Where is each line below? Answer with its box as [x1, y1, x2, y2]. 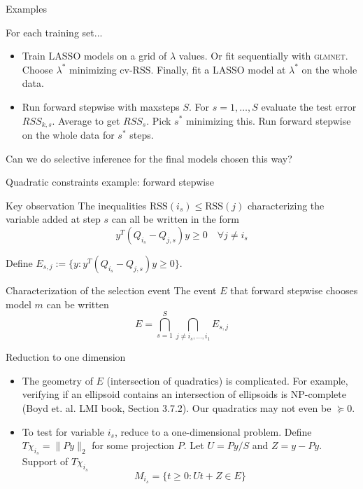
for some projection [92, 438, 175, 453]
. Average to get [52, 113, 120, 128]
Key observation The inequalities [6, 198, 147, 212]
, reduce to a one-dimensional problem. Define [114, 424, 312, 439]
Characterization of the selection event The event [6, 282, 217, 297]
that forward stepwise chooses [230, 282, 358, 297]
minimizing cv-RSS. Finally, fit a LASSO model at [69, 62, 286, 76]
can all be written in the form [111, 212, 239, 226]
